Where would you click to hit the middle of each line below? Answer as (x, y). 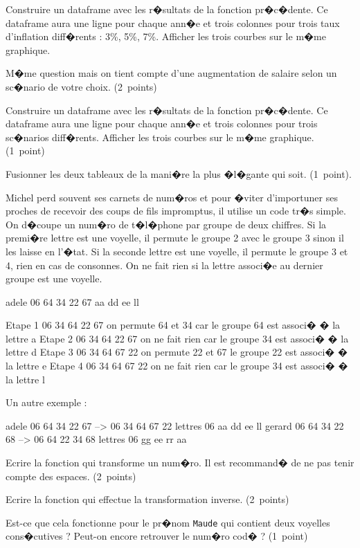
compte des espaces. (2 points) (71, 476)
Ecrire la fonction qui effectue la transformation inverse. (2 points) (147, 499)
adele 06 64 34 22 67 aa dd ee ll (72, 301)
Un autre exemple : (46, 402)
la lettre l (25, 379)
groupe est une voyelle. (54, 278)
